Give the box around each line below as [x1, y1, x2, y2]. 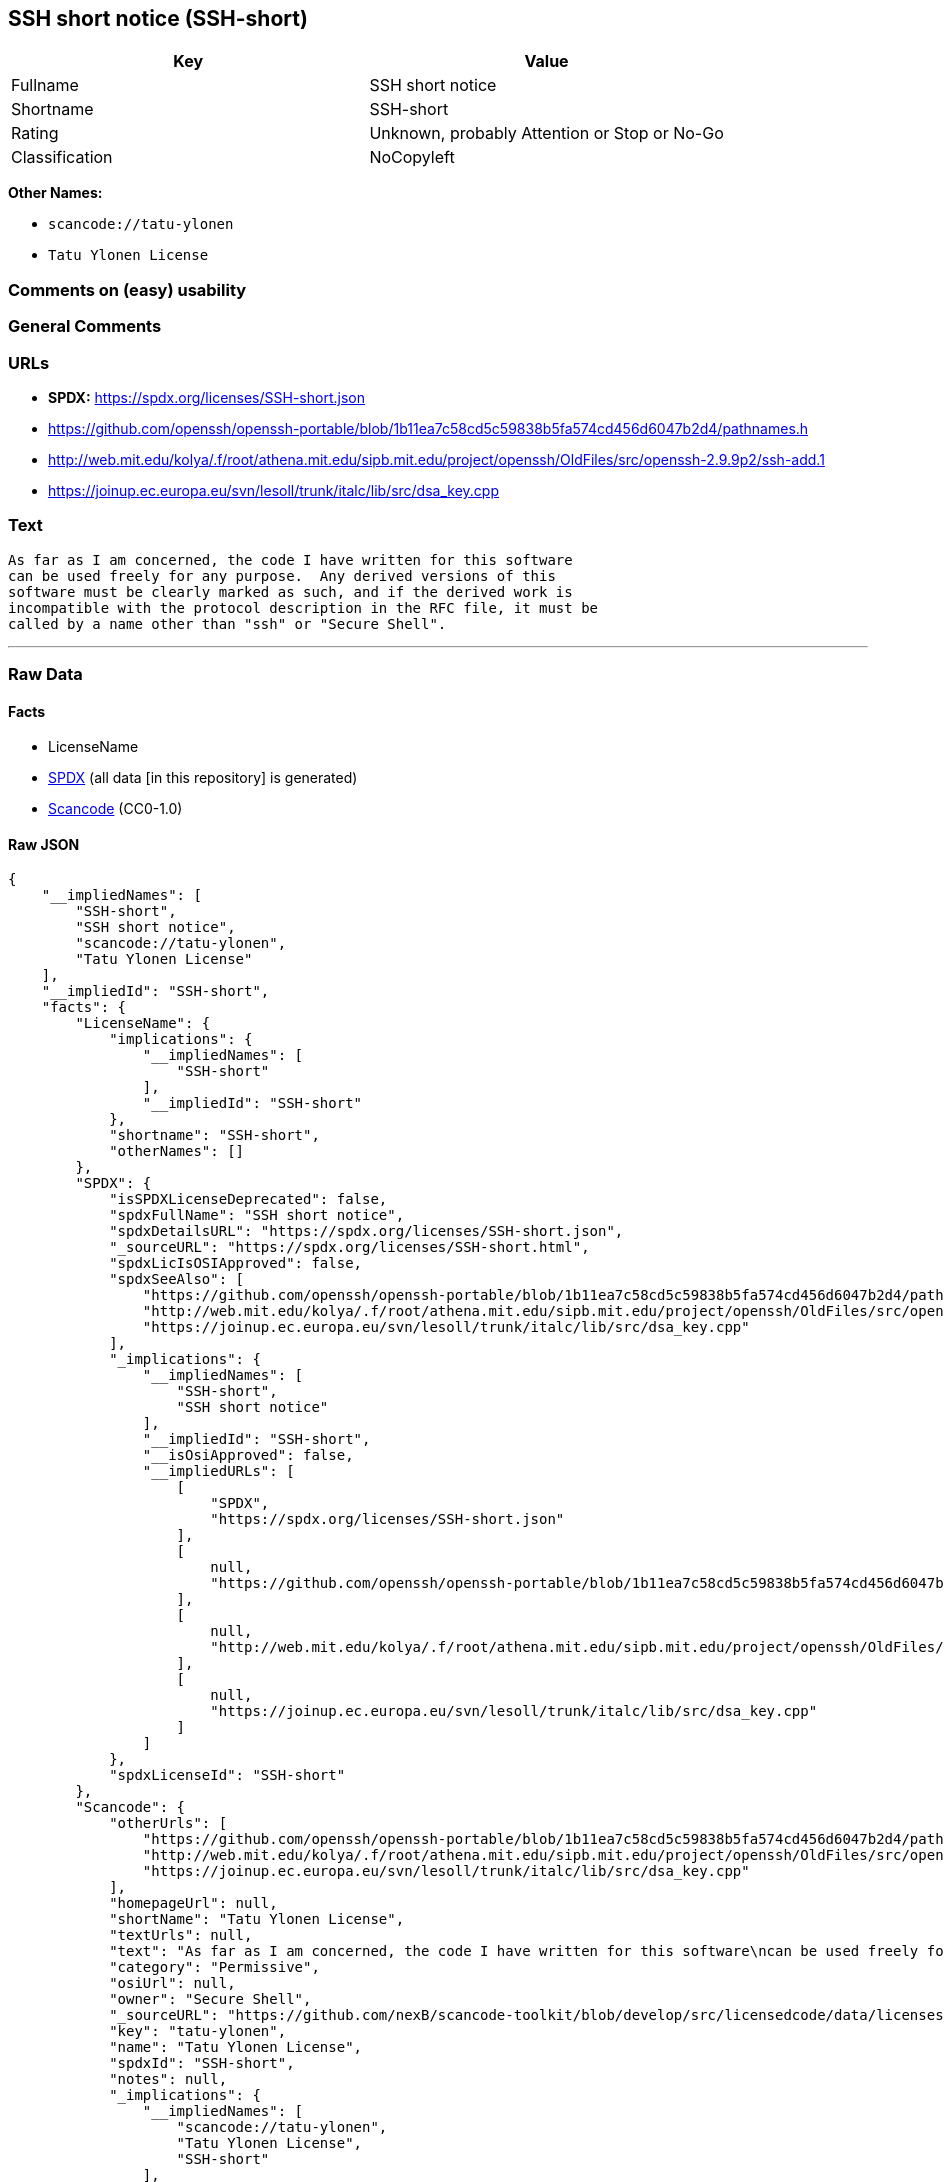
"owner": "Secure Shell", [109, 1991, 312, 2008]
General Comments [8, 316, 162, 337]
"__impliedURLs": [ [142, 1463, 295, 1480]
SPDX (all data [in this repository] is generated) [48, 769, 358, 787]
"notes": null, [109, 2071, 228, 2088]
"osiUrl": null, [109, 1975, 236, 1992]
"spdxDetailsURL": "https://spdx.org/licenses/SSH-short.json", [109, 1223, 624, 1240]
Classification [11, 147, 113, 168]
